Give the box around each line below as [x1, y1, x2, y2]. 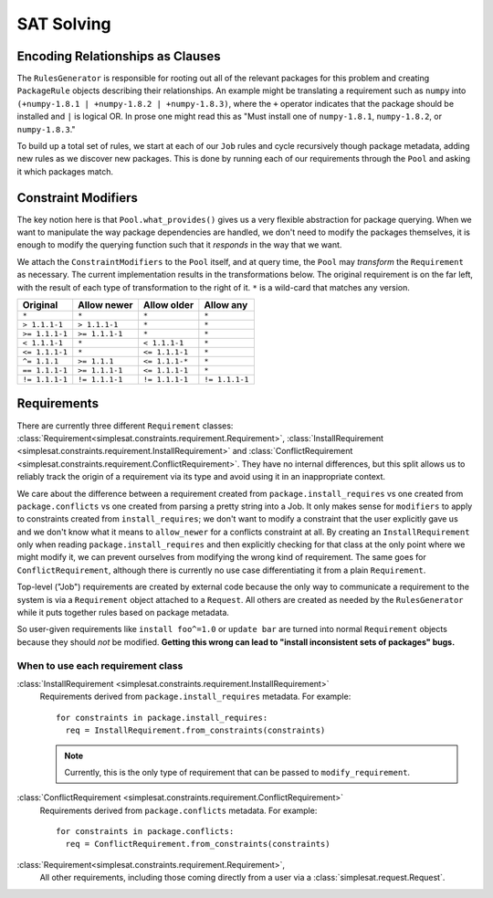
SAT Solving [16, 14, 111, 34]
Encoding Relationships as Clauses [16, 48, 221, 64]
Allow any [204, 299, 248, 312]
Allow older [142, 299, 194, 312]
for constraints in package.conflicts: [56, 827, 235, 837]
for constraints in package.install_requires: [56, 713, 268, 723]
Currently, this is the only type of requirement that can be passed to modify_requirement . [64, 766, 411, 777]
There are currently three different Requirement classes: [16, 420, 234, 431]
